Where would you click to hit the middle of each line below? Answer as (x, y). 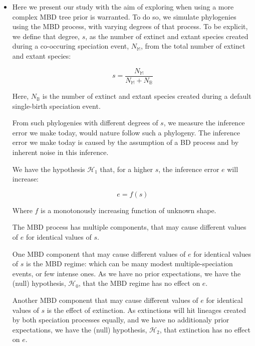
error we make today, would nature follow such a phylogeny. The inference (126, 132)
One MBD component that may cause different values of (99, 253)
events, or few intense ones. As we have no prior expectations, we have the (126, 273)
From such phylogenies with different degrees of (85, 123)
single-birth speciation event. (56, 106)
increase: (26, 179)
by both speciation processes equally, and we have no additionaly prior (121, 320)
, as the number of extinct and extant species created (167, 36)
